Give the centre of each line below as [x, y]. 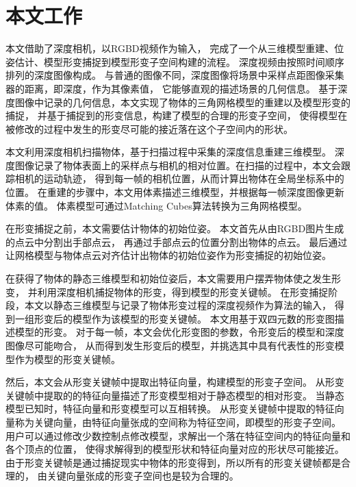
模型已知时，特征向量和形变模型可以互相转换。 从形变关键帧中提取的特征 [170, 409]
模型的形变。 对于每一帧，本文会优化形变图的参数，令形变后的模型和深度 [179, 332]
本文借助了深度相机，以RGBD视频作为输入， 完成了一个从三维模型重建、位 [175, 48]
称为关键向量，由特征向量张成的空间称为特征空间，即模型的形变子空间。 [178, 422]
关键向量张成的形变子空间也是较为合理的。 [143, 476]
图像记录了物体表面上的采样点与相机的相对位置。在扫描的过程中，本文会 [178, 165]
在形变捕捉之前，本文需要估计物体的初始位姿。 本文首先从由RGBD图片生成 [175, 228]
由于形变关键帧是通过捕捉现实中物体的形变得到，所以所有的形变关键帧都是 [173, 462]
